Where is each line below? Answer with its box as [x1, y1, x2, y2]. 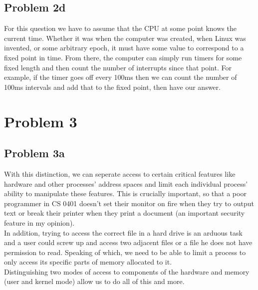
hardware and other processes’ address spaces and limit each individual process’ [4, 178, 248, 189]
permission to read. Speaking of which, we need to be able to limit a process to [4, 247, 246, 257]
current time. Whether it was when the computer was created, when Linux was [4, 32, 246, 43]
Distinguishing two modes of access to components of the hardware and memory [4, 266, 250, 277]
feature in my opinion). [4, 217, 75, 228]
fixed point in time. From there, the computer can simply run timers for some [4, 52, 242, 62]
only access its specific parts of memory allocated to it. [4, 257, 172, 267]
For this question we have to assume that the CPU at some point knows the [4, 23, 237, 33]
